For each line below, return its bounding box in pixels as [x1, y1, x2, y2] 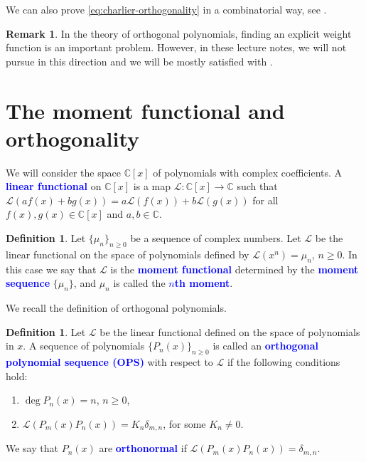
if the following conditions [227, 355, 340, 369]
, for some [163, 416, 206, 431]
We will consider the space [6, 164, 121, 179]
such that [237, 179, 278, 194]
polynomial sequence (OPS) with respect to [6, 355, 213, 369]
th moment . [174, 275, 233, 290]
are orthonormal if [99, 441, 187, 456]
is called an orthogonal [212, 338, 318, 353]
